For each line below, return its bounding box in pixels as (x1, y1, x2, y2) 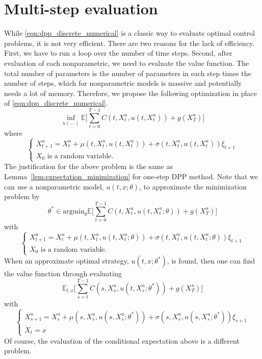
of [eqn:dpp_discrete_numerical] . (4, 98, 108, 108)
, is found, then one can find (167, 255, 255, 266)
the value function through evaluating (4, 268, 122, 279)
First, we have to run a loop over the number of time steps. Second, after (4, 47, 232, 58)
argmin (63, 207, 85, 215)
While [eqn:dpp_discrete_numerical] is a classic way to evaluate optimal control (4, 28, 255, 38)
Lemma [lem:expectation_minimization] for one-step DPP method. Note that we (4, 171, 258, 181)
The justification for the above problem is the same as (4, 161, 173, 172)
